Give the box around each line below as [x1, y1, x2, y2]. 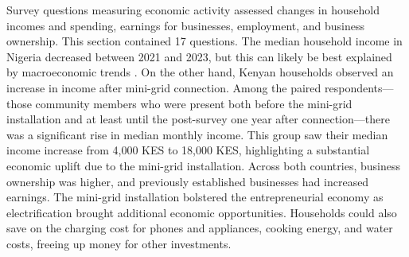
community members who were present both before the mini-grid [35, 95, 353, 111]
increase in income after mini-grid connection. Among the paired [6, 79, 321, 95]
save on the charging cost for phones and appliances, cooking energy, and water [6, 220, 393, 236]
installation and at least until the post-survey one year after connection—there [6, 111, 390, 127]
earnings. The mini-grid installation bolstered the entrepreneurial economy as [6, 189, 384, 205]
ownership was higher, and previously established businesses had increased [6, 173, 369, 189]
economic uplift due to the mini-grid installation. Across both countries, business [6, 157, 400, 173]
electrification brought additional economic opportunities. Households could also [6, 204, 397, 220]
